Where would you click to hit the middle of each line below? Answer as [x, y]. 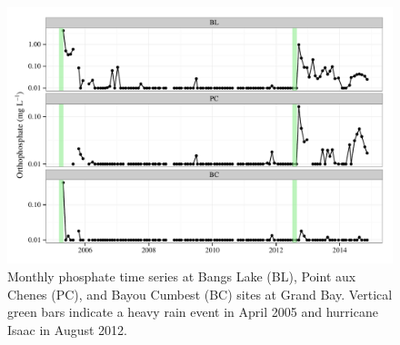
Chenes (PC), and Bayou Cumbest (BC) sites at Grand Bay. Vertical [200, 294]
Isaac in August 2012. [67, 329]
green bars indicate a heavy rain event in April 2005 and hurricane [193, 312]
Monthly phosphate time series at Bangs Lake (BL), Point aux [182, 276]
